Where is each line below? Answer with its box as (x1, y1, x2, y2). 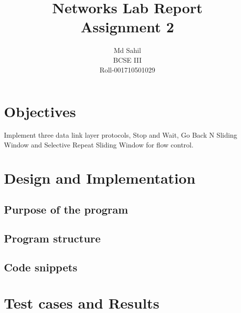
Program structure (4, 230, 101, 245)
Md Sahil (114, 45, 141, 55)
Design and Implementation (4, 168, 195, 188)
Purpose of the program (4, 201, 128, 217)
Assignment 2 (80, 17, 174, 37)
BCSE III (113, 54, 142, 65)
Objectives (4, 101, 76, 121)
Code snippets (4, 259, 77, 274)
